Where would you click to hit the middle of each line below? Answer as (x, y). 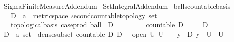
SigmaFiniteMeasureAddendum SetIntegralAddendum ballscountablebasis (117, 6)
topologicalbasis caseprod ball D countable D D (109, 25)
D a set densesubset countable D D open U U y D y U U (114, 34)
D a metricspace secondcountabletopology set (84, 15)
